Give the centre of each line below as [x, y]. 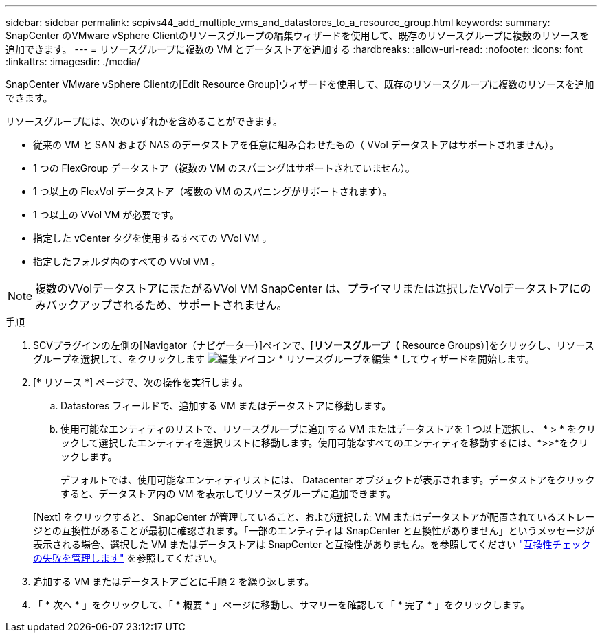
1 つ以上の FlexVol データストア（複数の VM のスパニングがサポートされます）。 [213, 191]
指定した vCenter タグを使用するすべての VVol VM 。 [153, 238]
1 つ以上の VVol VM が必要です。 [106, 215]
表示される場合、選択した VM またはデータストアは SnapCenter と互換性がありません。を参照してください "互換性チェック [312, 544]
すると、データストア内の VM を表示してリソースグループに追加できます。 [228, 493]
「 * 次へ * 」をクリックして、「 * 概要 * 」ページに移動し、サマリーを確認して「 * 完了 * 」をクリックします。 [282, 605]
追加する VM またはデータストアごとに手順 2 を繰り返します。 [174, 581]
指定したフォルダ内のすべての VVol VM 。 [127, 261]
